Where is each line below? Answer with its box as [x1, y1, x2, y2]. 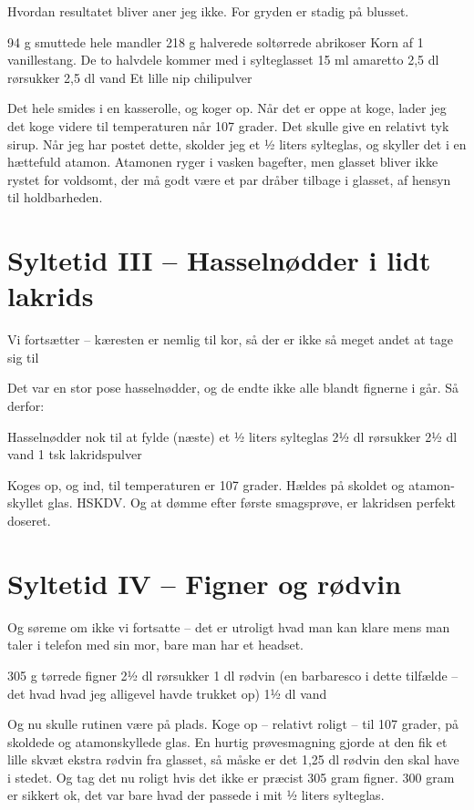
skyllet [7, 493, 44, 512]
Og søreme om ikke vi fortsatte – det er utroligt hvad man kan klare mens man [7, 617, 450, 636]
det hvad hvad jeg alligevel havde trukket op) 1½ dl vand [7, 683, 327, 702]
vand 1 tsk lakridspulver [7, 445, 142, 464]
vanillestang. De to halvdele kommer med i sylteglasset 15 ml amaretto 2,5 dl [7, 50, 439, 69]
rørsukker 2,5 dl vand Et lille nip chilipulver [7, 67, 252, 87]
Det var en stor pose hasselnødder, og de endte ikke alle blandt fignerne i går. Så [7, 378, 459, 397]
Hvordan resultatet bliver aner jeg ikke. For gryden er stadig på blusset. [7, 2, 409, 20]
